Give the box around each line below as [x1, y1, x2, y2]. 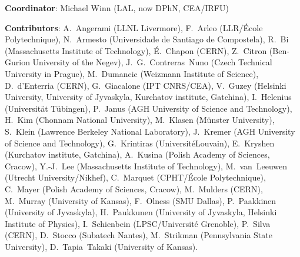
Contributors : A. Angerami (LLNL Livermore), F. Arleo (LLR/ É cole [5, 21, 263, 34]
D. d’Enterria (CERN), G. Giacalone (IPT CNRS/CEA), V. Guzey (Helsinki [5, 79, 286, 91]
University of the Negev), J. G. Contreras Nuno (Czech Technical [32, 56, 272, 68]
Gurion [5, 56, 30, 68]
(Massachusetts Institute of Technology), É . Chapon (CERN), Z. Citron [5, 44, 267, 56]
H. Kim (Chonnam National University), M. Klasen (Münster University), [5, 114, 275, 126]
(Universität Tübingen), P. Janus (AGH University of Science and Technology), [5, 102, 292, 114]
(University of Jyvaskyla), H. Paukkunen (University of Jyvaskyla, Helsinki [5, 206, 277, 218]
